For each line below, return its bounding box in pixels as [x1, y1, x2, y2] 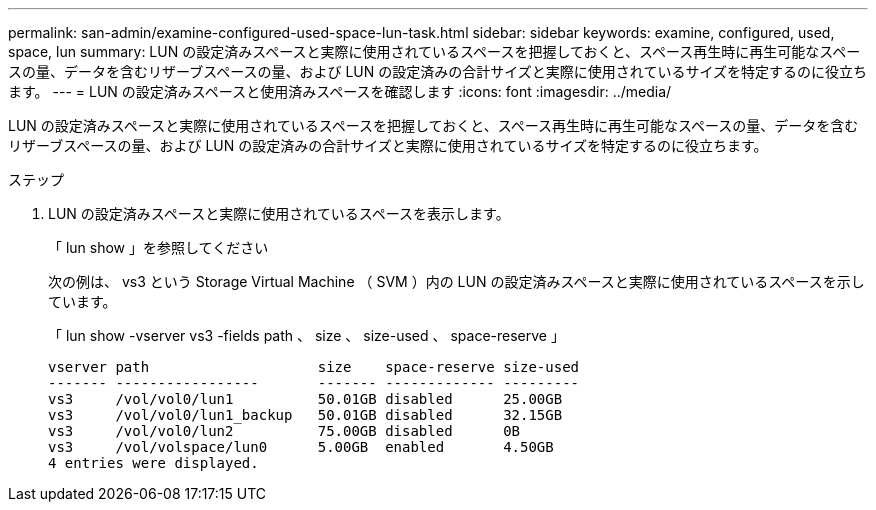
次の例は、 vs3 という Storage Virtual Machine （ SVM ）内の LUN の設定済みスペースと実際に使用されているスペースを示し [48, 273, 865, 290]
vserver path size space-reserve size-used [48, 359, 580, 375]
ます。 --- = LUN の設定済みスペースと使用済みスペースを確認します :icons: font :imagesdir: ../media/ [8, 83, 672, 100]
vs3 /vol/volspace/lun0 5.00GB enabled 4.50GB [48, 439, 554, 455]
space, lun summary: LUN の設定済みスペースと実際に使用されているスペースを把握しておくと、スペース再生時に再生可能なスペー [8, 43, 861, 60]
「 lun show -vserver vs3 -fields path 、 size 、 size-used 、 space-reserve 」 [48, 327, 565, 344]
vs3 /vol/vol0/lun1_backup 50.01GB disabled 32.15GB [48, 407, 563, 423]
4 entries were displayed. [48, 455, 259, 471]
